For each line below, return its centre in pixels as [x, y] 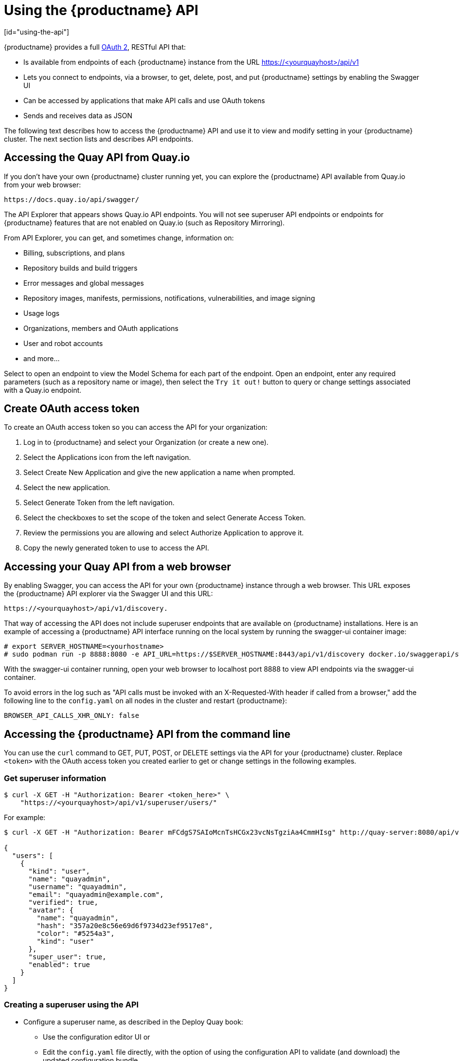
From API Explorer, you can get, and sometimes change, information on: [119, 238]
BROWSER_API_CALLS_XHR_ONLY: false [72, 716]
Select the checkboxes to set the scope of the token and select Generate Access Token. [165, 518]
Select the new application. [67, 488]
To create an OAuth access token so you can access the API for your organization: [136, 427]
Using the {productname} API [101, 10]
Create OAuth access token [72, 409]
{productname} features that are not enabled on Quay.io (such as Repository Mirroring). [144, 222]
